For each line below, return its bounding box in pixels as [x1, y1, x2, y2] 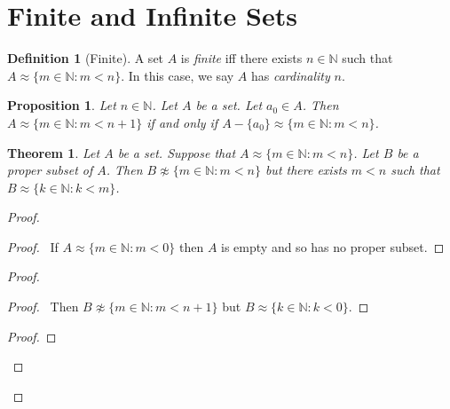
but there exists [264, 161, 347, 179]
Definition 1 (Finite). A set [7, 49, 164, 67]
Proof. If [7, 237, 59, 256]
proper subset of [7, 161, 93, 179]
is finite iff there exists [180, 49, 303, 67]
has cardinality [250, 66, 330, 84]
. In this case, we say [121, 66, 234, 84]
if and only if [146, 113, 218, 131]
